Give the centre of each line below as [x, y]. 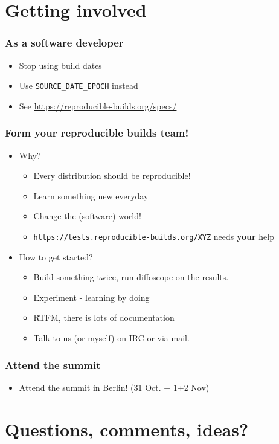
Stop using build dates [60, 65]
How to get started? [56, 256]
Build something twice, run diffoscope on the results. [131, 277]
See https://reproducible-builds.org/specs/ [98, 105]
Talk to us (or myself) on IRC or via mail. [111, 338]
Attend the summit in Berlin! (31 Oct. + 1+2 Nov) [114, 387]
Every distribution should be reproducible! [112, 175]
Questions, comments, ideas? [127, 429]
